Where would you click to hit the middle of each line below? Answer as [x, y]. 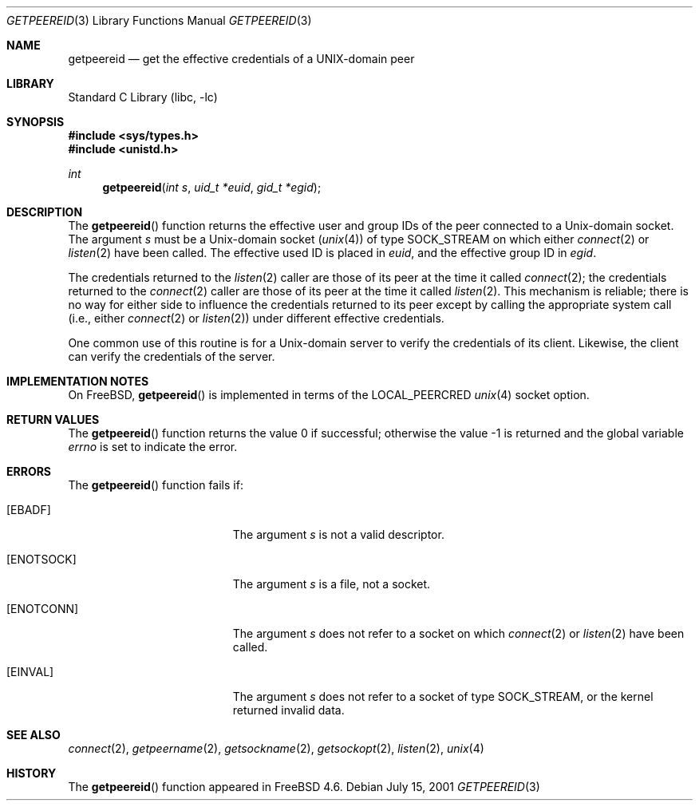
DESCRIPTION [45, 212]
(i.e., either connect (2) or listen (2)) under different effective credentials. [256, 318]
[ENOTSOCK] [41, 559]
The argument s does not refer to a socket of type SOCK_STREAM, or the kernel [443, 696]
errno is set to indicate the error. [153, 447]
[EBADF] [29, 510]
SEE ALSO [34, 735]
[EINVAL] [30, 672]
